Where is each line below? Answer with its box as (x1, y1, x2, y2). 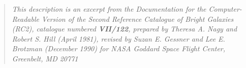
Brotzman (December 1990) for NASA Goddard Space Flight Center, (12, 43, 226, 54)
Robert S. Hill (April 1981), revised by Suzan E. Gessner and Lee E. (12, 33, 225, 44)
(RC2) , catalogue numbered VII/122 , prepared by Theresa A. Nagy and (12, 23, 237, 34)
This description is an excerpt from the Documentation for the (12, 4, 206, 14)
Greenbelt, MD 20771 (12, 53, 78, 63)
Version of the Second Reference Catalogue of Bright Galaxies (41, 13, 234, 24)
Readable (12, 13, 39, 24)
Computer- (208, 4, 242, 14)
